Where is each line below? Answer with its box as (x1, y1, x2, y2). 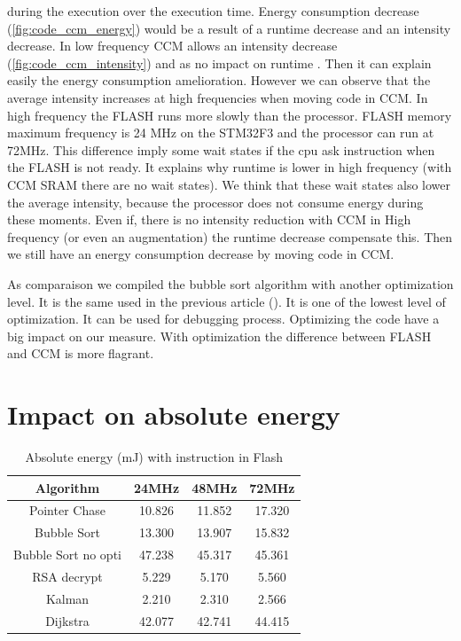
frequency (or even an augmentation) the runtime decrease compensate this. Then (7, 227, 453, 246)
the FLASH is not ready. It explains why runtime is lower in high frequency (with (7, 158, 452, 176)
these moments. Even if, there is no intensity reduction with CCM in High (7, 210, 411, 229)
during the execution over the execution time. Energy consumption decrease (7, 2, 419, 20)
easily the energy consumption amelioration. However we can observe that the (7, 71, 431, 90)
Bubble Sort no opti (13, 545, 121, 564)
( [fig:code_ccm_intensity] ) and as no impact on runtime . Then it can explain (7, 53, 432, 72)
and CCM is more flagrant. (7, 344, 154, 363)
